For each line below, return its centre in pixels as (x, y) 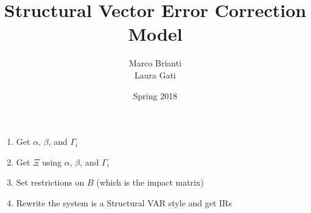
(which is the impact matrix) (150, 182)
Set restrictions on (50, 182)
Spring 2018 (155, 95)
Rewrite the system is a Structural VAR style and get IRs (124, 202)
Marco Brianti (155, 63)
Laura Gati (155, 75)
